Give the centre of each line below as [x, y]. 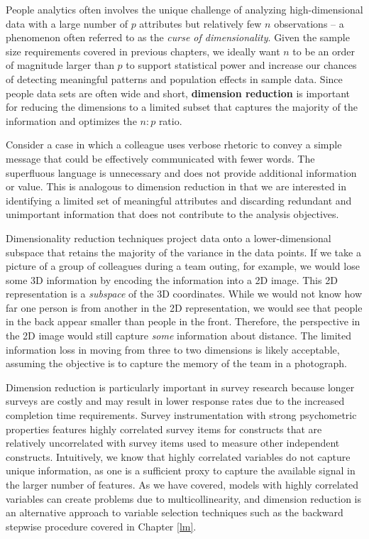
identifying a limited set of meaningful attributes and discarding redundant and [179, 200]
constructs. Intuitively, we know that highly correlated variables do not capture [178, 456]
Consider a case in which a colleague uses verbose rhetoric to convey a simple [174, 145]
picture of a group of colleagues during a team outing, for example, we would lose [183, 266]
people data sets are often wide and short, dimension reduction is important [178, 93]
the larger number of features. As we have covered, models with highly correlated [182, 484]
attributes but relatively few [200, 23]
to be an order [324, 51]
